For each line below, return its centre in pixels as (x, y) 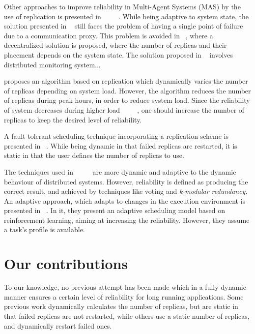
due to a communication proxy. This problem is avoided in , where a (109, 35)
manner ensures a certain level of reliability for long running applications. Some (124, 296)
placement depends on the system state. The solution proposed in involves (119, 54)
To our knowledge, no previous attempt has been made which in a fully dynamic (125, 287)
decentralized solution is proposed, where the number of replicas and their (115, 45)
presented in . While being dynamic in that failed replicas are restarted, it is (121, 145)
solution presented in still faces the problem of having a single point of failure (124, 26)
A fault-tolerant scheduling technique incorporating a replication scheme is (116, 136)
